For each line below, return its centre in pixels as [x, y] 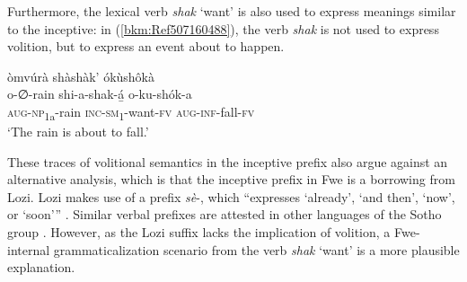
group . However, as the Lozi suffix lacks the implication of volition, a [199, 232]
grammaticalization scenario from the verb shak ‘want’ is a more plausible [256, 249]
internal [29, 249]
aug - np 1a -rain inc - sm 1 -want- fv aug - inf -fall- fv [131, 112]
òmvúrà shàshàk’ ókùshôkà [81, 76]
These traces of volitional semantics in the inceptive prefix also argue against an [228, 161]
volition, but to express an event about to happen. [146, 46]
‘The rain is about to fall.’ [78, 132]
